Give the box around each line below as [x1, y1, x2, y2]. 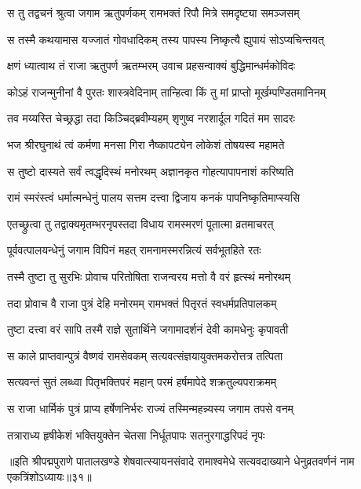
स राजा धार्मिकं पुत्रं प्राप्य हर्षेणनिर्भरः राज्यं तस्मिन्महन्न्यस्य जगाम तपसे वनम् [7, 400, 294, 416]
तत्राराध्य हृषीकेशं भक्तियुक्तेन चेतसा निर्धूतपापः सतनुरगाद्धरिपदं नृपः [7, 426, 265, 443]
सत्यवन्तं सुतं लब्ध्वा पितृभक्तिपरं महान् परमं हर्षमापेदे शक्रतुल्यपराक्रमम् [7, 374, 277, 390]
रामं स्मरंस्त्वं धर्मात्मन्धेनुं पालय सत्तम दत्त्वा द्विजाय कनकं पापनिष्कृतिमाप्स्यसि [7, 189, 301, 206]
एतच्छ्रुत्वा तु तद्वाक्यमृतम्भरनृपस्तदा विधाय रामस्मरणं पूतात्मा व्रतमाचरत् [7, 215, 274, 232]
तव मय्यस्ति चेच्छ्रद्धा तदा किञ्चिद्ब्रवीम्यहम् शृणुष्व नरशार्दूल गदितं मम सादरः [7, 110, 295, 126]
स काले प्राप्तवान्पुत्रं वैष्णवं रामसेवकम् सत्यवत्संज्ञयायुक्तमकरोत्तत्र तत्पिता [7, 347, 283, 363]
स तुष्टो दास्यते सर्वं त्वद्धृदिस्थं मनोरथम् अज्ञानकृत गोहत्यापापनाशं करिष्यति [7, 162, 294, 179]
